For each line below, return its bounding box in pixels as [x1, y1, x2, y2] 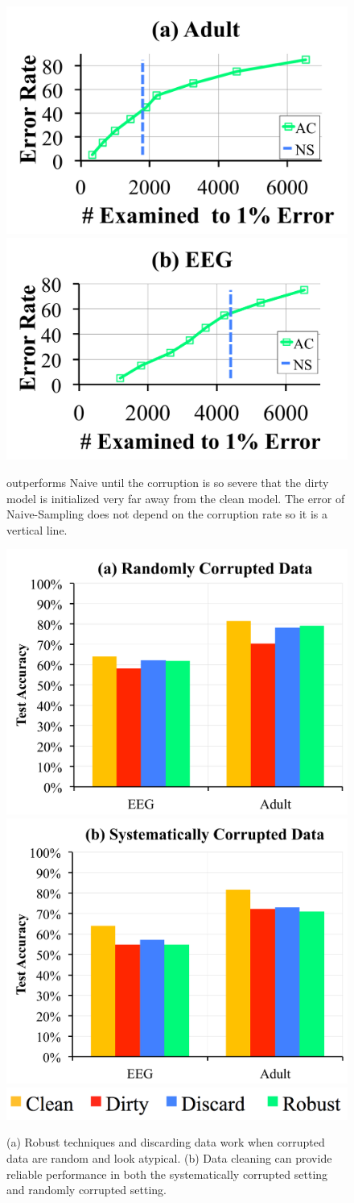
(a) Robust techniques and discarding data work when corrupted [6, 1134, 325, 1151]
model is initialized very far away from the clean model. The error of [6, 489, 345, 506]
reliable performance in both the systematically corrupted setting [6, 1165, 328, 1182]
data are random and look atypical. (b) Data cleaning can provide [6, 1150, 332, 1167]
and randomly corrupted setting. [6, 1181, 167, 1198]
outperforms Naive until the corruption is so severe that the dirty [6, 473, 329, 490]
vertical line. [6, 521, 68, 538]
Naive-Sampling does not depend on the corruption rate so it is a [6, 506, 327, 522]
